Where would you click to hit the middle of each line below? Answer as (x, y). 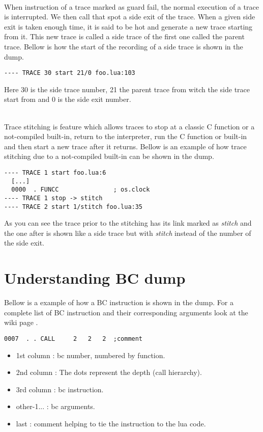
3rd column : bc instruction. (60, 389)
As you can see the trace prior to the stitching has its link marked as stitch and (128, 223)
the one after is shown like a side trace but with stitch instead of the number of (128, 233)
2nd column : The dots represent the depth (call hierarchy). (109, 372)
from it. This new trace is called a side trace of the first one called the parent (124, 36)
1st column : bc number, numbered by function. (91, 355)
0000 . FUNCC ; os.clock (81, 190)
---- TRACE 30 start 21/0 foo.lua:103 (70, 73)
